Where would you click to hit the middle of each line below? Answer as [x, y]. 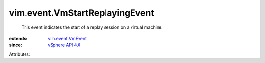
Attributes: [20, 54]
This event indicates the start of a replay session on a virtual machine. [92, 27]
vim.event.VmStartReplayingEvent [81, 13]
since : [15, 45]
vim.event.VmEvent [67, 38]
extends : [18, 38]
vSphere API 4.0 [64, 45]
